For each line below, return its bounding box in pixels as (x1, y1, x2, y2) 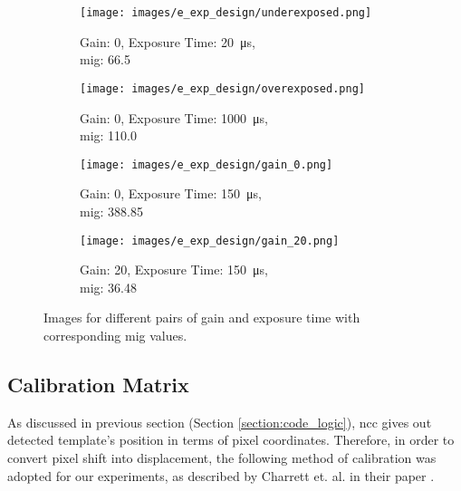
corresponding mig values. (43, 325, 187, 344)
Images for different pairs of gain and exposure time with (43, 308, 360, 327)
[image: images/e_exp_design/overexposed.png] (80, 82, 365, 95)
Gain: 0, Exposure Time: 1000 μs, (80, 108, 268, 127)
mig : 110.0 (80, 126, 138, 145)
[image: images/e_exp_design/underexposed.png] (80, 6, 372, 19)
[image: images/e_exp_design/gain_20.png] (80, 234, 340, 247)
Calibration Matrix (7, 370, 189, 398)
